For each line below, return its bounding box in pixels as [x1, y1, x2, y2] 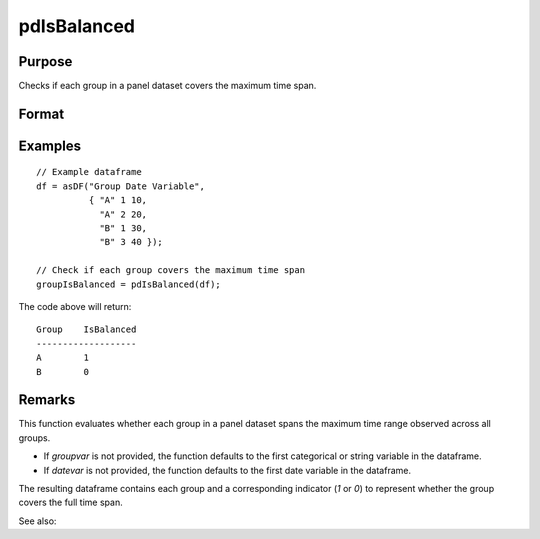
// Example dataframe [36, 166, 142, 178]
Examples [18, 137, 82, 154]
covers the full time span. [18, 496, 124, 509]
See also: [18, 515, 57, 527]
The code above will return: [18, 301, 132, 312]
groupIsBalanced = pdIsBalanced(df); [36, 278, 222, 290]
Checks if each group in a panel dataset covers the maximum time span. [18, 80, 317, 92]
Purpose [18, 53, 73, 70]
